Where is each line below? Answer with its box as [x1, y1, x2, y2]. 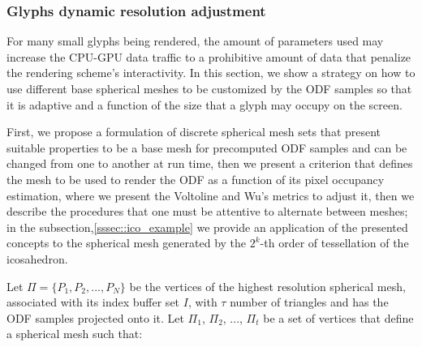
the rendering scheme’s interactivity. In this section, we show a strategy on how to [6, 64, 416, 81]
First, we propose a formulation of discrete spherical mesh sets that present [6, 123, 381, 140]
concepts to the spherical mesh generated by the [6, 234, 247, 251]
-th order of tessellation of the [260, 234, 409, 251]
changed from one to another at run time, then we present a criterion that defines [6, 155, 413, 172]
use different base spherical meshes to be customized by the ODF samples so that [6, 80, 412, 96]
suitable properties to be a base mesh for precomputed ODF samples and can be [6, 139, 407, 156]
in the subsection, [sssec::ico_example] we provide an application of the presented [6, 218, 408, 235]
